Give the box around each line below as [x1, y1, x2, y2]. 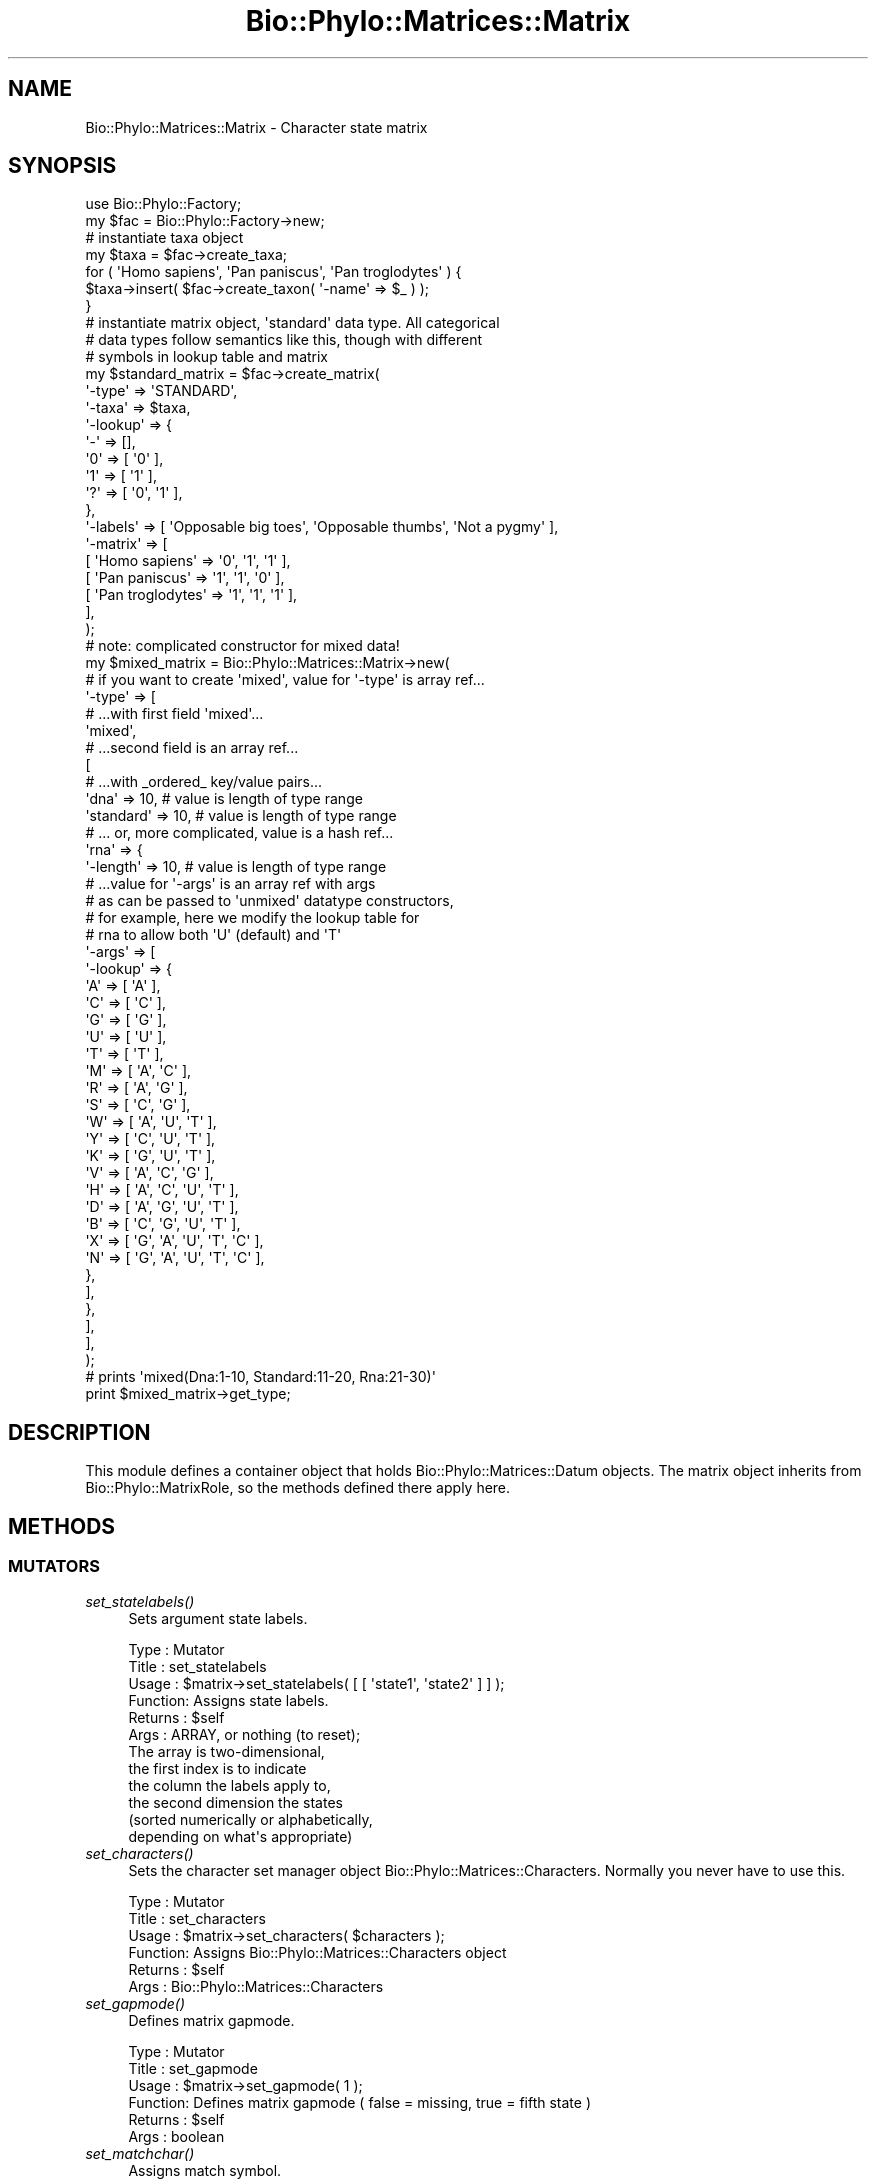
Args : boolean [128, 2127, 225, 2145]
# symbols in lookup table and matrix [85, 348, 329, 366]
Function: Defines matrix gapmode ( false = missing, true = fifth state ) [128, 2093, 592, 2111]
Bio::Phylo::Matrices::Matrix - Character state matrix [85, 118, 428, 136]
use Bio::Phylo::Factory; [85, 195, 242, 213]
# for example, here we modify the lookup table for [85, 909, 420, 927]
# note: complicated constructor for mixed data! [85, 637, 400, 655]
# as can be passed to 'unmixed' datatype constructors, [85, 892, 454, 910]
